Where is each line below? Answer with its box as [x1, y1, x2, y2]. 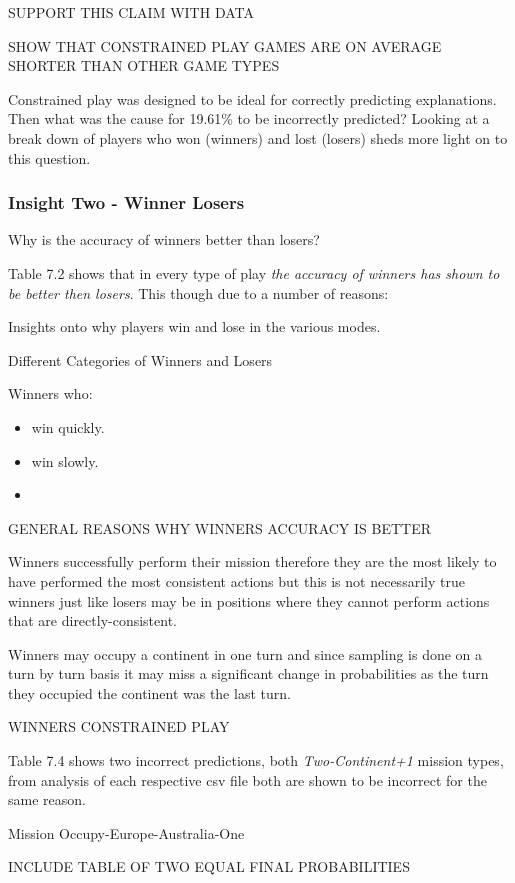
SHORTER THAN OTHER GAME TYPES [8, 55, 280, 76]
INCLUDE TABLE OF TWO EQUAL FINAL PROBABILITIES [8, 856, 410, 877]
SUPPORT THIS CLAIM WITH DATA [8, 2, 254, 22]
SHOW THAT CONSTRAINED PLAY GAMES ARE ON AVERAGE [8, 35, 442, 56]
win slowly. [31, 450, 99, 471]
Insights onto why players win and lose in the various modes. [8, 316, 381, 337]
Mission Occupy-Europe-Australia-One [8, 822, 245, 843]
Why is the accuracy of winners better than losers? [8, 229, 320, 250]
